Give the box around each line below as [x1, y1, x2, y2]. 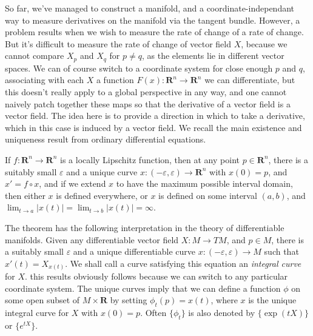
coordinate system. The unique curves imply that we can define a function [5, 281, 281, 294]
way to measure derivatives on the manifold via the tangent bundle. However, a [5, 13, 300, 26]
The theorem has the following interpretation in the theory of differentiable [5, 221, 284, 234]
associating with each [5, 73, 84, 86]
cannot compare [5, 49, 64, 62]
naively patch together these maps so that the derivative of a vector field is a [5, 97, 291, 110]
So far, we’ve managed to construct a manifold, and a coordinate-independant [5, 2, 295, 14]
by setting [110, 294, 147, 306]
